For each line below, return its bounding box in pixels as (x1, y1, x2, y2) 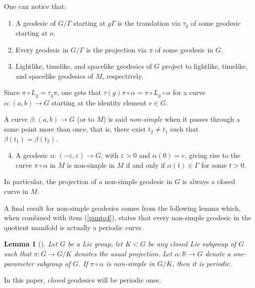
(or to (77, 114, 95, 124)
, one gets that (57, 87, 101, 97)
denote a (205, 248, 231, 258)
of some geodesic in (155, 44, 214, 54)
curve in (4, 186, 29, 196)
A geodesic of (15, 17, 56, 28)
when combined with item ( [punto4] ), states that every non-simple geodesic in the (4, 212, 252, 223)
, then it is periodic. (172, 258, 232, 268)
